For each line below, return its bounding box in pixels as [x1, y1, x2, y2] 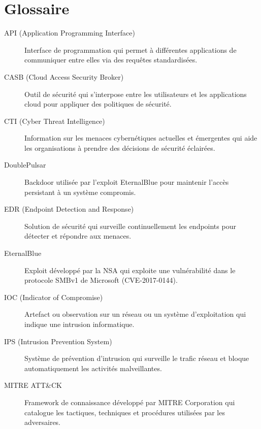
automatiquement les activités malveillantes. [24, 362, 162, 373]
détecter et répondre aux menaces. [24, 230, 132, 241]
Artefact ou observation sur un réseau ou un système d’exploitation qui [24, 309, 246, 319]
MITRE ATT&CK [4, 380, 62, 390]
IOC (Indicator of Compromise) [4, 291, 103, 302]
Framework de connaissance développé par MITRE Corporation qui [24, 397, 235, 407]
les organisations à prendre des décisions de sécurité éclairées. [24, 142, 215, 153]
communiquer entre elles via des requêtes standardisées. [24, 54, 198, 65]
